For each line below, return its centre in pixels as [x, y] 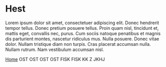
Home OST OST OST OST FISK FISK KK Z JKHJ [55, 59]
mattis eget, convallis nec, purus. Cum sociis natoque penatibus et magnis [83, 33]
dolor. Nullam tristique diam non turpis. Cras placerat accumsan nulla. [78, 44]
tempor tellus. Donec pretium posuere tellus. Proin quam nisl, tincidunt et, [82, 28]
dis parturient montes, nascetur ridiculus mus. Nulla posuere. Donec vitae [82, 39]
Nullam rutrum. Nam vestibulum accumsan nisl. [55, 49]
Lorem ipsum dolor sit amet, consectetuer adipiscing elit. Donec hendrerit [82, 23]
